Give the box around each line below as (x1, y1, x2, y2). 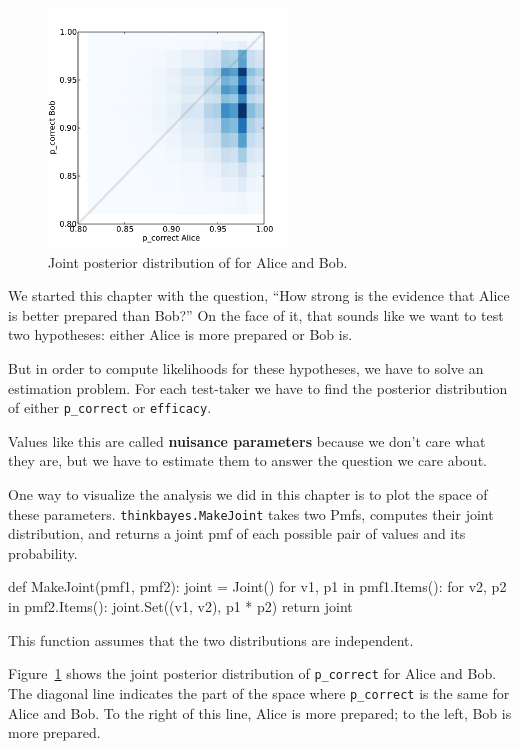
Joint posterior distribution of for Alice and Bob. (48, 251, 348, 272)
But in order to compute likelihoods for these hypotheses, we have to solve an (8, 357, 484, 378)
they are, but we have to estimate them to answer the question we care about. (8, 450, 487, 471)
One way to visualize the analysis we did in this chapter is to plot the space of (8, 484, 488, 504)
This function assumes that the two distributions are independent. (8, 629, 414, 650)
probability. (8, 542, 78, 563)
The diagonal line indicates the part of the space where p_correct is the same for (8, 682, 510, 703)
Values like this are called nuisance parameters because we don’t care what (8, 430, 486, 451)
